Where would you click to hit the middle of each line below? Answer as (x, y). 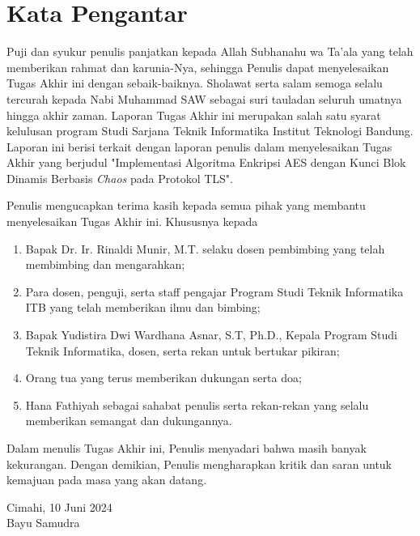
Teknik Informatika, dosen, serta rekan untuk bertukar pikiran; (182, 350)
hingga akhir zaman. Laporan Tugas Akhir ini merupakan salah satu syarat (194, 115)
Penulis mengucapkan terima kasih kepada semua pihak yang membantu (186, 205)
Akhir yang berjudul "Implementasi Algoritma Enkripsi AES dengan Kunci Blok (206, 162)
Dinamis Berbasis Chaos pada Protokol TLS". (120, 178)
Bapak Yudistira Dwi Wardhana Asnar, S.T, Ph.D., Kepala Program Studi (211, 335)
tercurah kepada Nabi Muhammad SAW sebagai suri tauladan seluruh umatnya (204, 98)
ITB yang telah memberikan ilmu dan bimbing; (143, 307)
